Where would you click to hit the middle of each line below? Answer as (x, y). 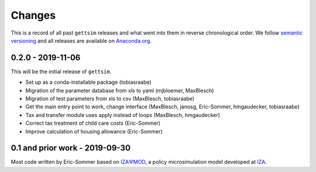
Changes (33, 15)
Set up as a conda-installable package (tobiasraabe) (88, 82)
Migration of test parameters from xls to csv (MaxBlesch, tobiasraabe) (110, 99)
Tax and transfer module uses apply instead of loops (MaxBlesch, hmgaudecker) (123, 115)
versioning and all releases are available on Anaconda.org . (81, 40)
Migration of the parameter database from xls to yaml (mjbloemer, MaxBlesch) (120, 90)
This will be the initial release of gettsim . (61, 71)
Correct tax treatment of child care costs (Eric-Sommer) (93, 123)
